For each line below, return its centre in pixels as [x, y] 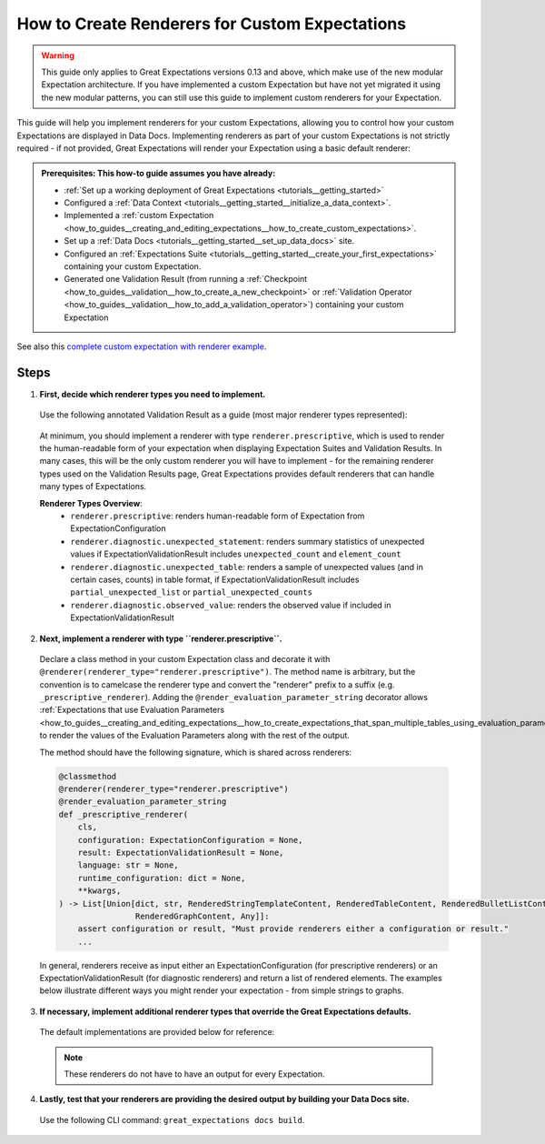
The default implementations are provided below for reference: [157, 1032]
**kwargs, [99, 891]
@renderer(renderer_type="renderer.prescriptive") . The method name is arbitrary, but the [228, 672]
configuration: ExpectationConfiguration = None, [190, 840]
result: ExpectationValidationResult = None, [181, 852]
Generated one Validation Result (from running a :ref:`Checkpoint [186, 279]
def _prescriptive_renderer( [124, 814]
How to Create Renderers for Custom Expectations [212, 24]
